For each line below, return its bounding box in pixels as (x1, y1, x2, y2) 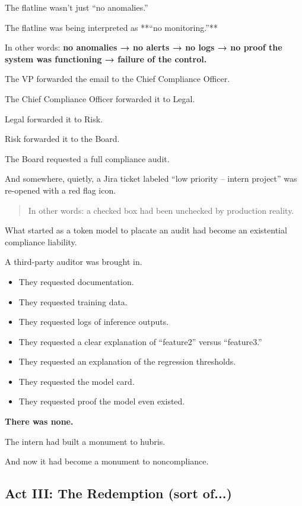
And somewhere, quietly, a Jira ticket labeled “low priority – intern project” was (5, 172, 297, 185)
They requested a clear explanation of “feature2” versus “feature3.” (18, 335, 262, 347)
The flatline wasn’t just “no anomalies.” (5, 1, 148, 13)
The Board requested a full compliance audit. (5, 152, 170, 165)
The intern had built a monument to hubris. (5, 435, 166, 447)
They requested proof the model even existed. (18, 395, 185, 407)
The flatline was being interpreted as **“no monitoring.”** (5, 21, 218, 33)
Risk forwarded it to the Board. (5, 132, 120, 145)
